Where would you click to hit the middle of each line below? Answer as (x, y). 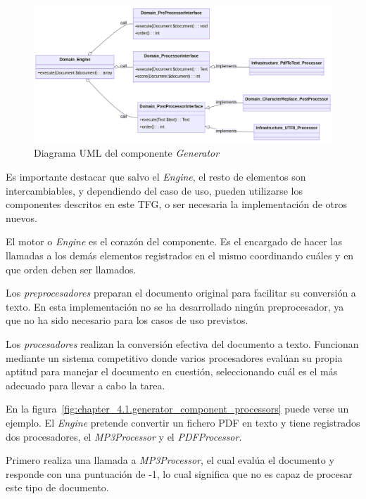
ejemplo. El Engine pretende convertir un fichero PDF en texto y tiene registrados (183, 422)
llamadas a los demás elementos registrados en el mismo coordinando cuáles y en (180, 255)
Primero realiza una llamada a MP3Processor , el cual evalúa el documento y (170, 460)
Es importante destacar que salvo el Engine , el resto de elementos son (156, 177)
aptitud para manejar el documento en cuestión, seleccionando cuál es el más (172, 371)
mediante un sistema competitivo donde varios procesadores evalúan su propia (174, 357)
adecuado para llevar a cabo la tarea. (86, 385)
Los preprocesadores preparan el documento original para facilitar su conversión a (181, 293)
